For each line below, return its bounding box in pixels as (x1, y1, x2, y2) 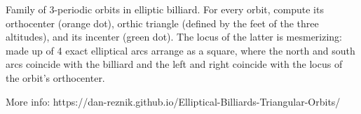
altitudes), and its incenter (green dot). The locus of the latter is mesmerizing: (6, 29, 343, 44)
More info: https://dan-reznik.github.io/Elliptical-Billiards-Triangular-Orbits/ (6, 94, 341, 108)
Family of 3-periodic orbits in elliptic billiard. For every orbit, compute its (6, 2, 324, 16)
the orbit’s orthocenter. (6, 70, 105, 85)
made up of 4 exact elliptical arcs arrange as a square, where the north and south (6, 43, 355, 57)
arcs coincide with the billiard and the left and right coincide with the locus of (6, 57, 343, 71)
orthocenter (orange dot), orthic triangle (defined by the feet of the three (6, 15, 319, 30)
